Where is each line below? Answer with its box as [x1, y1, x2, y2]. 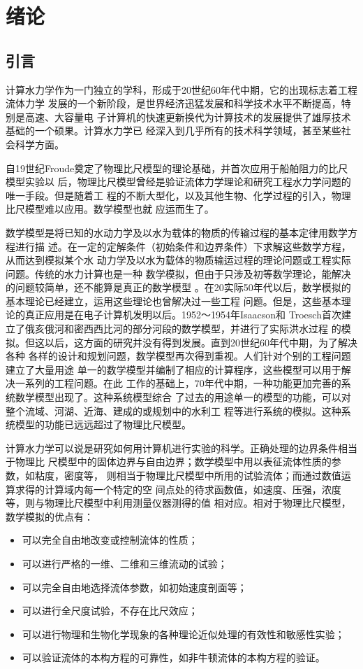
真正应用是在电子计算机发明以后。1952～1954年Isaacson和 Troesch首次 [24, 307, 341, 322]
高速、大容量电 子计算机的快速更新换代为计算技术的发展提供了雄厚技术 [24, 109, 351, 124]
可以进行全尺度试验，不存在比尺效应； [22, 603, 198, 618]
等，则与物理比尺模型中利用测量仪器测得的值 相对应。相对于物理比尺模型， [6, 495, 351, 510]
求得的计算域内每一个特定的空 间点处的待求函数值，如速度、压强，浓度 [15, 481, 341, 496]
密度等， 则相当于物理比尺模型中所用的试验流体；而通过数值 [64, 468, 341, 483]
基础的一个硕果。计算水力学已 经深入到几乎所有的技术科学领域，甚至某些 [6, 123, 341, 138]
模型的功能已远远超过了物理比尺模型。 [15, 417, 191, 432]
